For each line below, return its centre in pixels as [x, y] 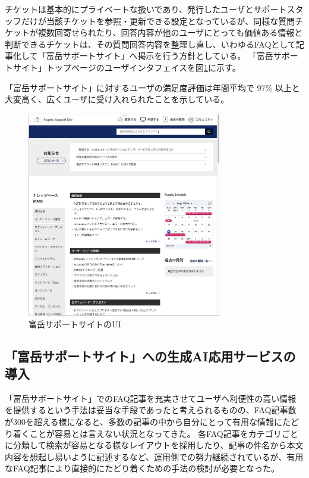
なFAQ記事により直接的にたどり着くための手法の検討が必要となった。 [142, 468]
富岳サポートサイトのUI [75, 324]
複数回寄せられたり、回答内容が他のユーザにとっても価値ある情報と [170, 32]
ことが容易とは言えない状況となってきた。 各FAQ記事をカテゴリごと [164, 433]
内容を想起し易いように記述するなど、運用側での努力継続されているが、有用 [154, 456]
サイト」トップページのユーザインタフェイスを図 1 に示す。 [127, 67]
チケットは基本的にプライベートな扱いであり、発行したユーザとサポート [146, 9]
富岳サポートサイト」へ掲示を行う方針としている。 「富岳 [160, 56]
